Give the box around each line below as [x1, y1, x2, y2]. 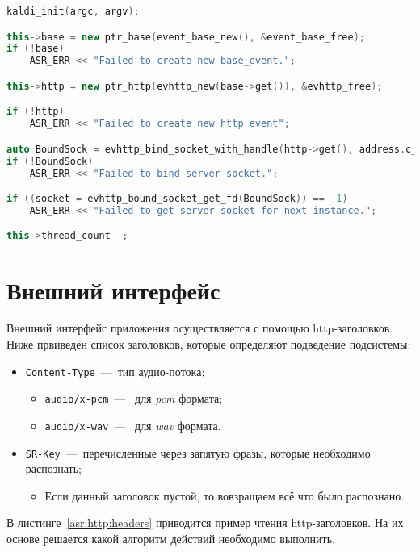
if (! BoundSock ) [6, 155, 94, 167]
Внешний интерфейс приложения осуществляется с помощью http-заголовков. [6, 320, 393, 337]
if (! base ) [6, 43, 65, 55]
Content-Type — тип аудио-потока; [25, 362, 205, 379]
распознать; [25, 460, 82, 477]
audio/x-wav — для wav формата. [44, 416, 221, 433]
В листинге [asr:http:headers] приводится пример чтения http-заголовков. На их [6, 514, 404, 531]
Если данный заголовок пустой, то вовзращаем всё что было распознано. [44, 487, 405, 504]
